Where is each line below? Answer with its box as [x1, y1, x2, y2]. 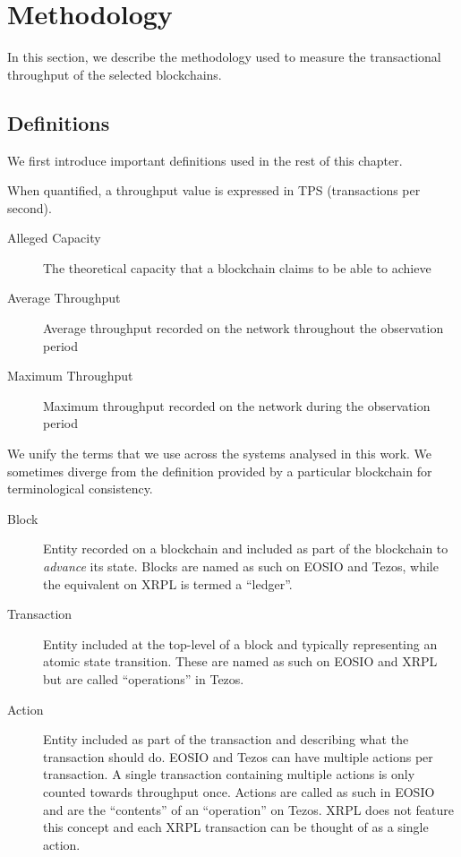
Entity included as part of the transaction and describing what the [43, 730, 409, 749]
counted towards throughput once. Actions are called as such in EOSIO [43, 782, 435, 801]
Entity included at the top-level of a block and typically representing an [43, 634, 438, 653]
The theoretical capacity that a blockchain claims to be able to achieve [43, 258, 431, 277]
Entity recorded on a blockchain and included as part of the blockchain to [43, 539, 448, 558]
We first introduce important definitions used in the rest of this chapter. [7, 150, 403, 169]
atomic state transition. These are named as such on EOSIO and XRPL [43, 652, 438, 671]
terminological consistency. [7, 479, 153, 498]
